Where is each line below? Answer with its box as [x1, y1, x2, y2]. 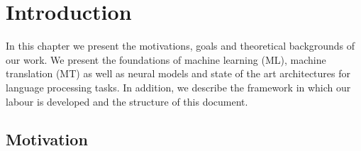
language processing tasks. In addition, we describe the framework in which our [6, 79, 351, 94]
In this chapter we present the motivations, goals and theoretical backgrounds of [6, 38, 355, 53]
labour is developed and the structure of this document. [6, 94, 248, 108]
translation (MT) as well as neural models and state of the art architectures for [6, 66, 351, 81]
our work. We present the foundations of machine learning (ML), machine [6, 52, 326, 67]
